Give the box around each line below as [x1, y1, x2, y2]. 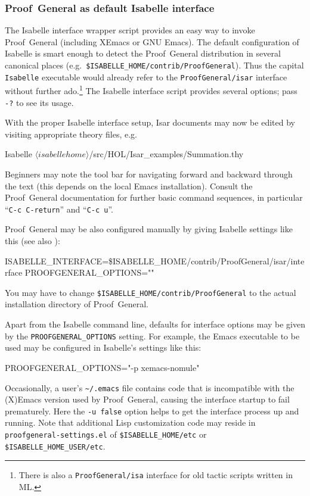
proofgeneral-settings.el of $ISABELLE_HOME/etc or [5, 428, 207, 440]
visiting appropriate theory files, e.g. [5, 127, 137, 140]
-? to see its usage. [5, 96, 74, 108]
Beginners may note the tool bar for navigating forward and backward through [5, 168, 293, 180]
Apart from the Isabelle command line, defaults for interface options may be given [5, 318, 305, 330]
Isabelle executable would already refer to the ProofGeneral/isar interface [5, 70, 287, 83]
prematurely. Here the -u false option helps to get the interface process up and [5, 404, 299, 417]
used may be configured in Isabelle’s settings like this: [5, 341, 201, 354]
